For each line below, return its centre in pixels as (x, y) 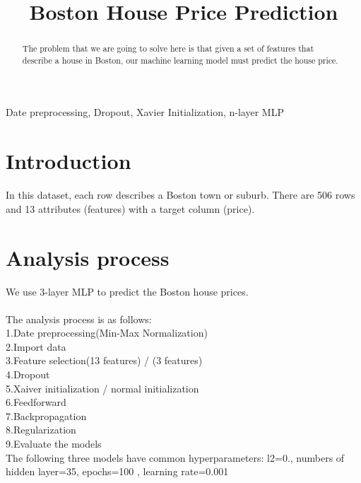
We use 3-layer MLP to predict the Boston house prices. (127, 291)
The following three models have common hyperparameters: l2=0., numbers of (175, 457)
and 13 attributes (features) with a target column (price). (130, 208)
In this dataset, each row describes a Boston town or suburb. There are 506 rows (180, 195)
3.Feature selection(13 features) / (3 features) (104, 360)
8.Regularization (41, 430)
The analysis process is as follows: (79, 319)
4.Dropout (28, 374)
